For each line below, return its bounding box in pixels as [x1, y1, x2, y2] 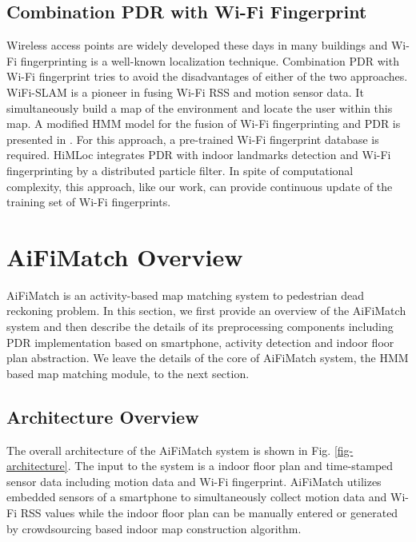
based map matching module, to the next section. [6, 365, 250, 381]
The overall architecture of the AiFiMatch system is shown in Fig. [6, 441, 331, 458]
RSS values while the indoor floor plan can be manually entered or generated [20, 504, 398, 520]
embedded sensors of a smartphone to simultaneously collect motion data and [6, 488, 387, 505]
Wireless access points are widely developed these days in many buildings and [6, 37, 388, 54]
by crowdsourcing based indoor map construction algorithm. [6, 520, 302, 536]
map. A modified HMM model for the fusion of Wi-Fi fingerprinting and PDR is [6, 115, 401, 132]
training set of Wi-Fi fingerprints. [6, 193, 171, 210]
